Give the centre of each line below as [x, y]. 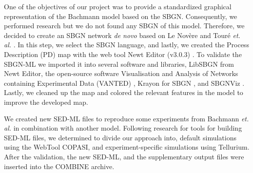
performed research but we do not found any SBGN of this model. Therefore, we [124, 26]
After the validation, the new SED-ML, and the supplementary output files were [124, 156]
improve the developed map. [46, 102]
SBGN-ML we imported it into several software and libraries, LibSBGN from [119, 64]
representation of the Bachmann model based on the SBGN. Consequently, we [121, 16]
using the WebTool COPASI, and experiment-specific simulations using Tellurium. [127, 147]
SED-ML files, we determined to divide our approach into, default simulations [120, 137]
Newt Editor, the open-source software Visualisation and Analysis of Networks [121, 73]
